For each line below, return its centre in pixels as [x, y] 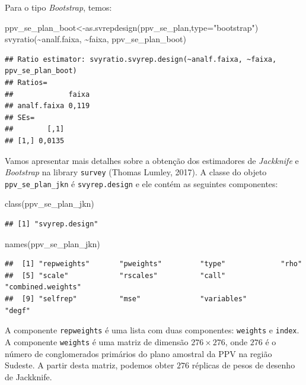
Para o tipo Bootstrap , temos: [58, 7]
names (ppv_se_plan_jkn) [52, 243]
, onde [236, 341]
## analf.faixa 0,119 [47, 106]
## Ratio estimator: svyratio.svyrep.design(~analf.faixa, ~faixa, [141, 59]
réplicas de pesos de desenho [243, 365]
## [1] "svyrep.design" [52, 224]
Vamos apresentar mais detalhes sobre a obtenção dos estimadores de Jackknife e [152, 160]
